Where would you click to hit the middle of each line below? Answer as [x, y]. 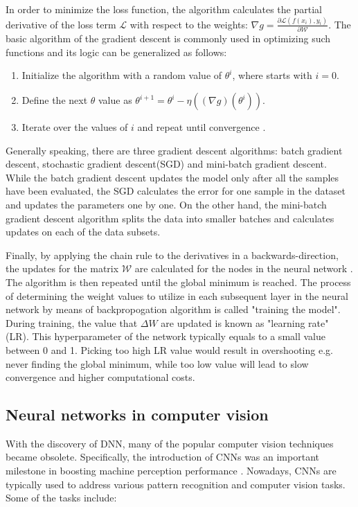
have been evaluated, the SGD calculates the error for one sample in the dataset [176, 191]
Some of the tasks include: [61, 498]
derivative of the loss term [61, 24]
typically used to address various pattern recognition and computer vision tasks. [176, 484]
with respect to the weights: [189, 24]
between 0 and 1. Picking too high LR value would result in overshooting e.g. [169, 349]
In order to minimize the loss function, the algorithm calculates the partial [164, 9]
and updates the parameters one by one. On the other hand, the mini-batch [166, 204]
